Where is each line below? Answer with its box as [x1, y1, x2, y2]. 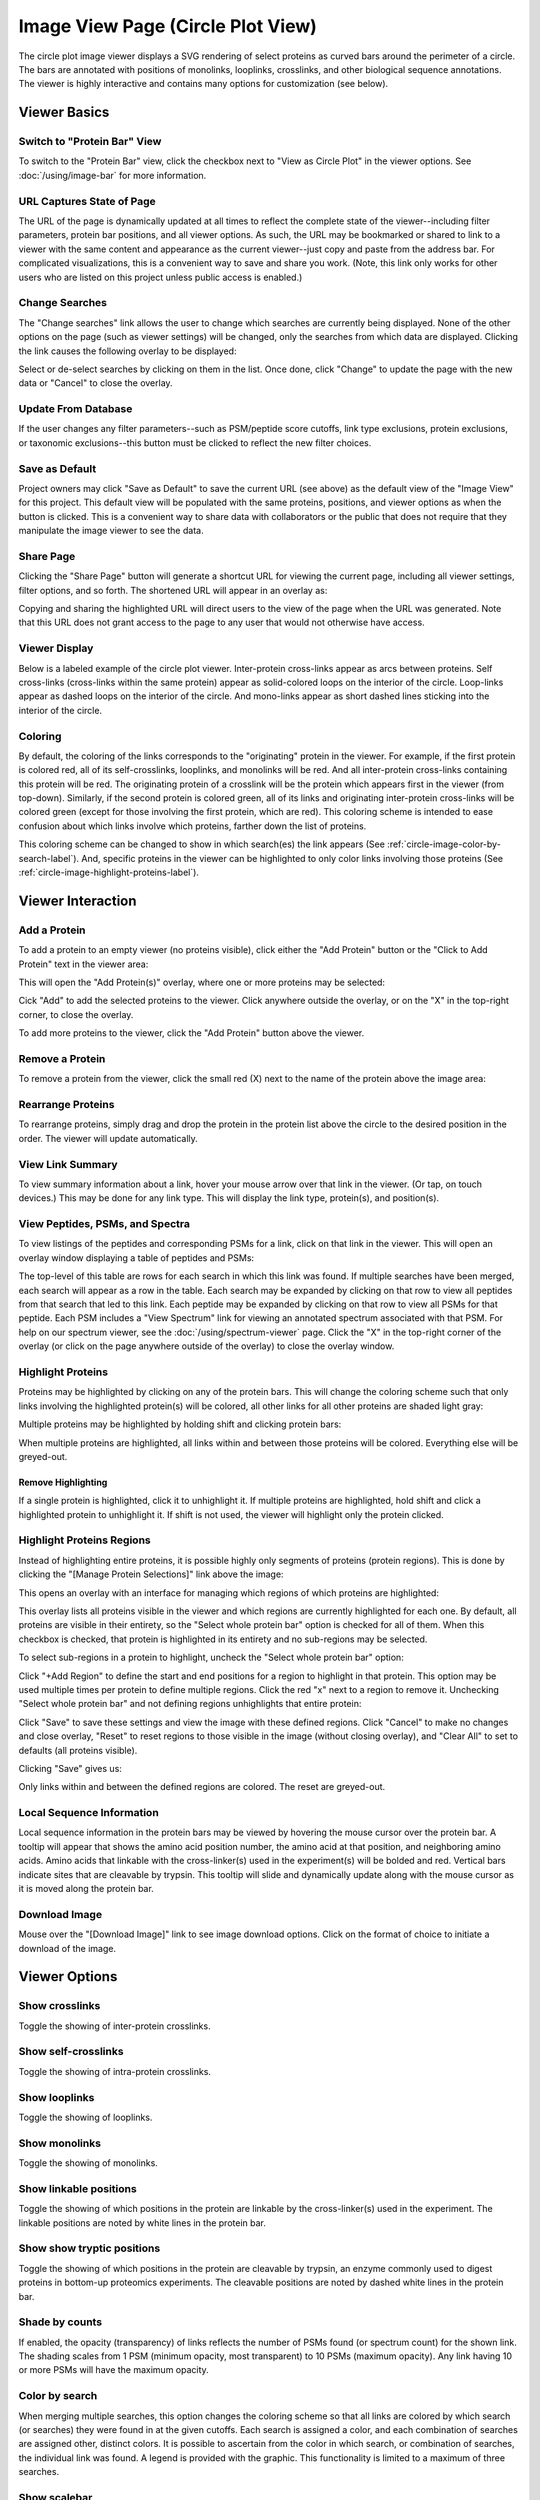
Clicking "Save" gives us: [18, 1762, 122, 1774]
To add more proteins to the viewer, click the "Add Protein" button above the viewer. [18, 1027, 365, 1039]
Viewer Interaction [18, 892, 137, 909]
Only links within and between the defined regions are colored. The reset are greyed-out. [18, 1781, 386, 1793]
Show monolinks [18, 2136, 102, 2150]
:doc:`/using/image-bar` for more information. [18, 169, 207, 181]
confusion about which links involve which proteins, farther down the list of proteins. [18, 820, 367, 832]
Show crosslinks [18, 1999, 101, 2013]
